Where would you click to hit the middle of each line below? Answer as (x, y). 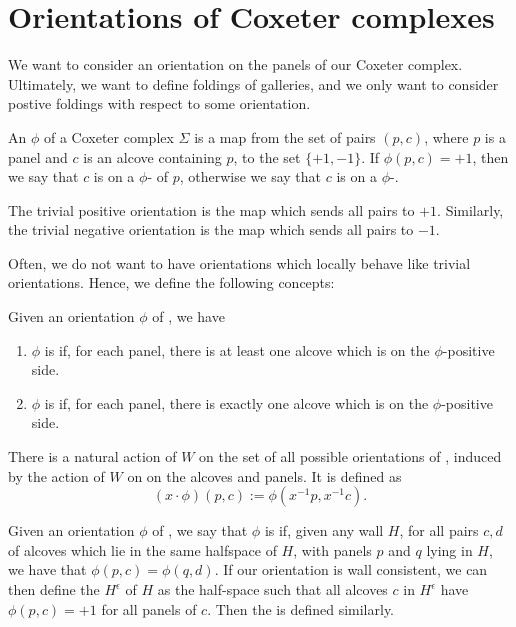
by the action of (56, 475)
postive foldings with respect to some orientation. (159, 103)
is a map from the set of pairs (285, 136)
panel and (38, 156)
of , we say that (200, 530)
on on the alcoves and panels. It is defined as (264, 475)
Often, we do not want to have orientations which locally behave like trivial (239, 262)
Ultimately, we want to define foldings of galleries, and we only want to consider (253, 83)
